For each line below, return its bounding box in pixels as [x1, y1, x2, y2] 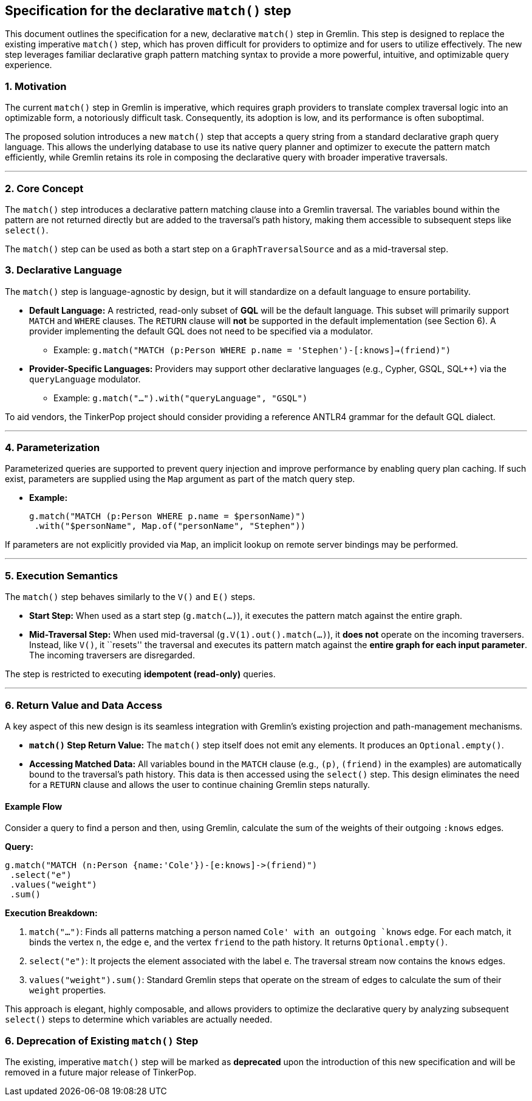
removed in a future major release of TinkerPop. [5, 1066, 197, 1077]
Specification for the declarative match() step [5, 3, 292, 18]
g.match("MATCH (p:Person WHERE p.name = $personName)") [29, 511, 306, 522]
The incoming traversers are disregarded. [29, 650, 195, 661]
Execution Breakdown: [5, 908, 98, 919]
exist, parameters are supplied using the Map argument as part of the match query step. [5, 474, 355, 485]
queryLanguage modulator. [29, 373, 141, 384]
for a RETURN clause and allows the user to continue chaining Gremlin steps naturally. [29, 779, 370, 790]
